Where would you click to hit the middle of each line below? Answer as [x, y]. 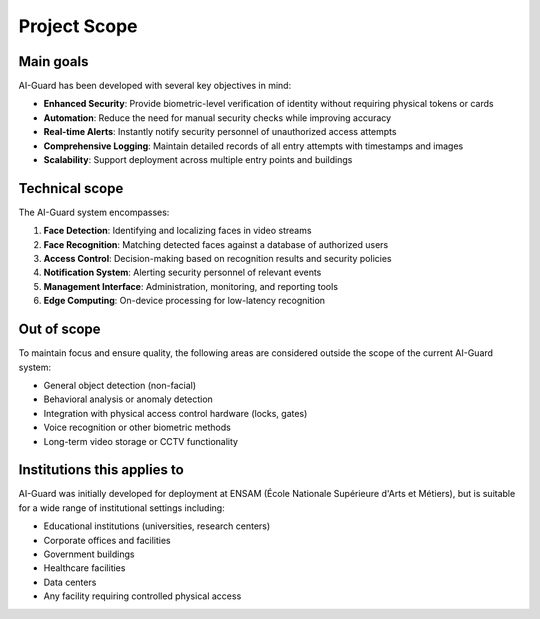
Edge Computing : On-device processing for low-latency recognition [184, 301]
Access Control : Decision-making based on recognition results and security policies [217, 259]
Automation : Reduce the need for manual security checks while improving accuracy [217, 117]
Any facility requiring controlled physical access [142, 596]
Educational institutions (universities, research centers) [157, 526]
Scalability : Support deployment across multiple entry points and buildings [198, 160]
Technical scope [71, 188]
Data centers [70, 582]
